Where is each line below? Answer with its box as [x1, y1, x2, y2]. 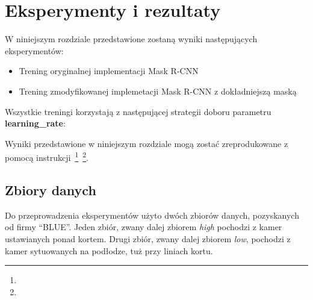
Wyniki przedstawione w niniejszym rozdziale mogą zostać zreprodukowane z [5, 137, 288, 149]
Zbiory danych [5, 180, 96, 199]
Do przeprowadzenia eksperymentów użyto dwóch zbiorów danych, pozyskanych [5, 208, 299, 221]
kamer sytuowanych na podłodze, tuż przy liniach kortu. [5, 244, 213, 257]
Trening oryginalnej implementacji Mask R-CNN [19, 64, 199, 77]
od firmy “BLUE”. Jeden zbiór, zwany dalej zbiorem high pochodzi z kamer [5, 220, 282, 233]
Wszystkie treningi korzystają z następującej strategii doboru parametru [5, 105, 271, 117]
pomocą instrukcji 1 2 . [5, 149, 89, 163]
